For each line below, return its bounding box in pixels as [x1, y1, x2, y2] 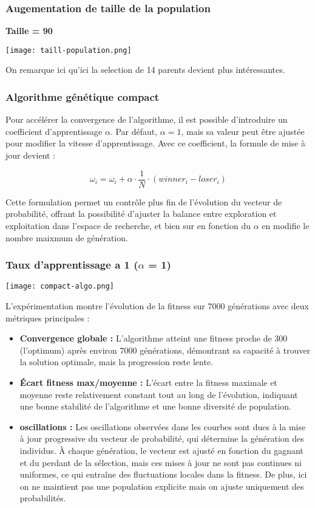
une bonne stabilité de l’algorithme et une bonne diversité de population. [19, 400, 291, 413]
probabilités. [19, 492, 66, 504]
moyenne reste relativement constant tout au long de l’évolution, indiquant [19, 388, 298, 400]
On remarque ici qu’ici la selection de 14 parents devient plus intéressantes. [5, 63, 285, 76]
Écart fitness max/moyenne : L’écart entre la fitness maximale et [19, 376, 277, 388]
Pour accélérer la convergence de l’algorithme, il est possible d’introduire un [5, 113, 288, 126]
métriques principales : [5, 311, 90, 324]
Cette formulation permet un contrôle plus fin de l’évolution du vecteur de [5, 195, 282, 208]
